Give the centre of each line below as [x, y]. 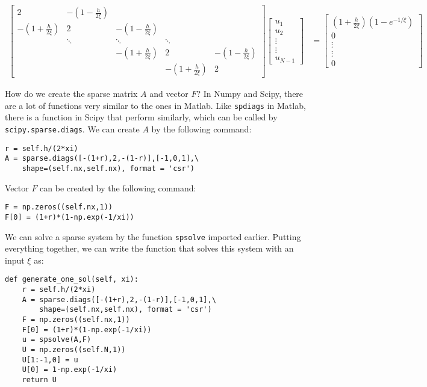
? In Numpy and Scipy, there [250, 94]
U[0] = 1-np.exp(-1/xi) [70, 370]
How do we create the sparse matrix [71, 94]
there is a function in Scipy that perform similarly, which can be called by [141, 117]
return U [39, 379]
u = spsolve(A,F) [57, 340]
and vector [169, 94]
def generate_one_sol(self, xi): [72, 280]
